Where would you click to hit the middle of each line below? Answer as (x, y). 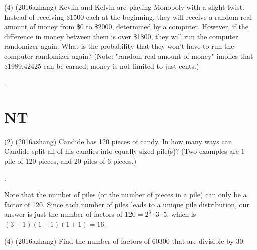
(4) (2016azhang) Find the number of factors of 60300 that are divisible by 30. (125, 241)
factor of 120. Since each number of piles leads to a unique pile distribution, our (127, 204)
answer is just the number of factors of (63, 214)
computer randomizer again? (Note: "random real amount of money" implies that (129, 55)
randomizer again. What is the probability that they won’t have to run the (119, 46)
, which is (181, 214)
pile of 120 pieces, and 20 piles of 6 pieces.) (70, 161)
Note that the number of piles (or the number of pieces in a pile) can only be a (125, 195)
